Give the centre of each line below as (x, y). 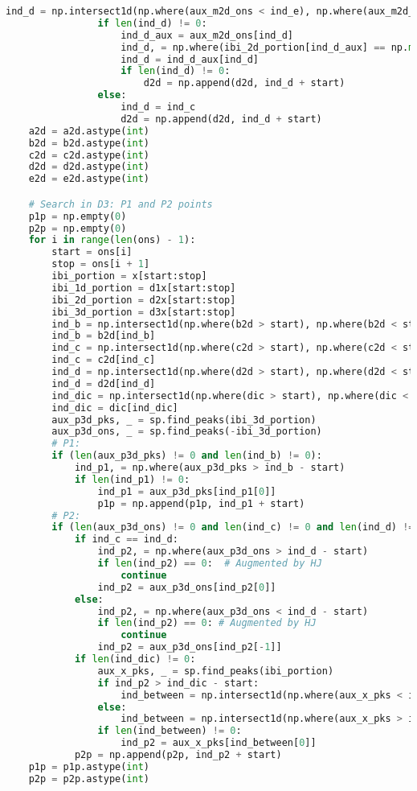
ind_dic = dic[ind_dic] (115, 408)
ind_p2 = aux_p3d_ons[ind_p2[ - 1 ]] (190, 647)
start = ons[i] (92, 252)
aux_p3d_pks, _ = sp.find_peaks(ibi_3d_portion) (184, 420)
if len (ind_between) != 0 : (170, 731)
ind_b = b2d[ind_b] (104, 336)
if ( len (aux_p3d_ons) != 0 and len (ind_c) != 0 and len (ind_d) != (233, 527)
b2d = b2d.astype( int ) (89, 143)
